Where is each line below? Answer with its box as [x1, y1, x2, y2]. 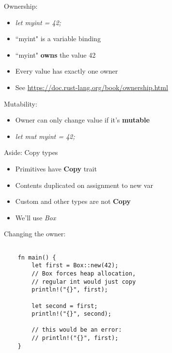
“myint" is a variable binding [15, 33, 101, 44]
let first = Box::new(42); [31, 262, 119, 269]
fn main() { [17, 254, 56, 261]
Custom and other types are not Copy [15, 196, 131, 206]
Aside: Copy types [4, 147, 58, 157]
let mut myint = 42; [15, 131, 75, 141]
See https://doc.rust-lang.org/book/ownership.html [15, 82, 168, 92]
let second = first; [31, 302, 98, 309]
